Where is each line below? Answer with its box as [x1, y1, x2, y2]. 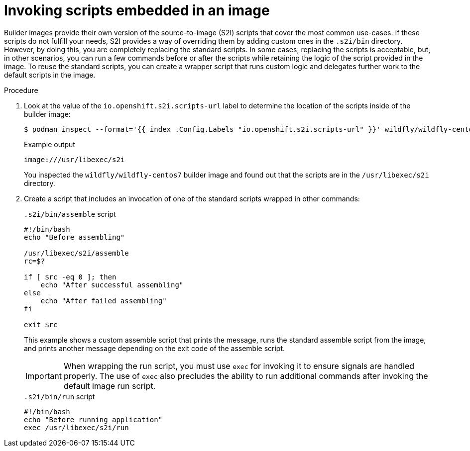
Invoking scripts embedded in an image [4, 2, 270, 19]
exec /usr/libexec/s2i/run [24, 423, 129, 432]
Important [25, 370, 62, 381]
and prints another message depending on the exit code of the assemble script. [24, 344, 285, 353]
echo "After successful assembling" [40, 280, 184, 289]
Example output [24, 140, 75, 149]
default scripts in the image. [4, 70, 96, 79]
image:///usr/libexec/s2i [24, 155, 125, 164]
